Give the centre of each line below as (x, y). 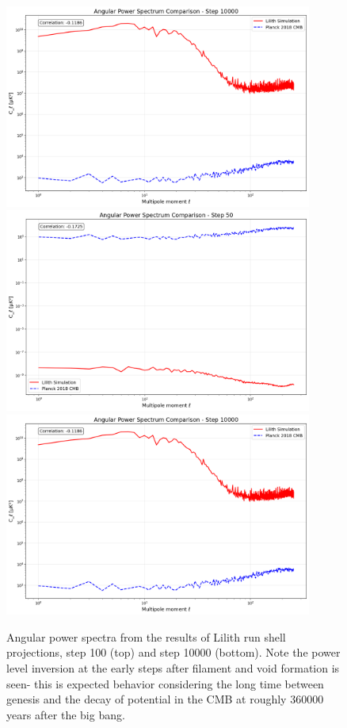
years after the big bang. (66, 714)
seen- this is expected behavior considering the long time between (165, 683)
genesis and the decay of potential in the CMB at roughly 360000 (165, 699)
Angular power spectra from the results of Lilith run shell (146, 636)
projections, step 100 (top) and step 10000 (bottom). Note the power (173, 652)
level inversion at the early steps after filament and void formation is (173, 667)
